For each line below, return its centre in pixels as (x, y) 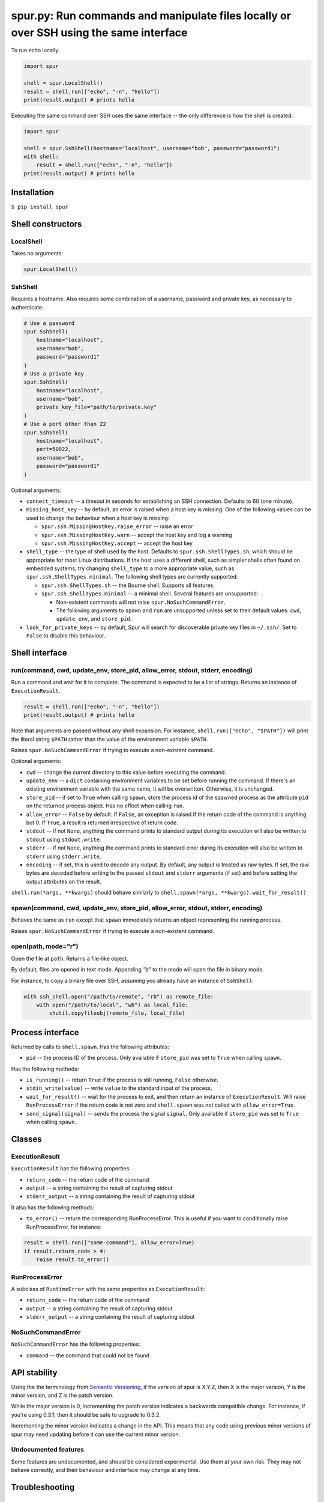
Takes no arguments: (37, 254)
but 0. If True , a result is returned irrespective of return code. (102, 822)
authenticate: (28, 307)
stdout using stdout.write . (64, 839)
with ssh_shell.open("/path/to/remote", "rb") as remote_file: (119, 996)
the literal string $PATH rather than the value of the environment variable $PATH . (109, 739)
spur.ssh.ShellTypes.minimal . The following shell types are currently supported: (132, 577)
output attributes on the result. (64, 881)
